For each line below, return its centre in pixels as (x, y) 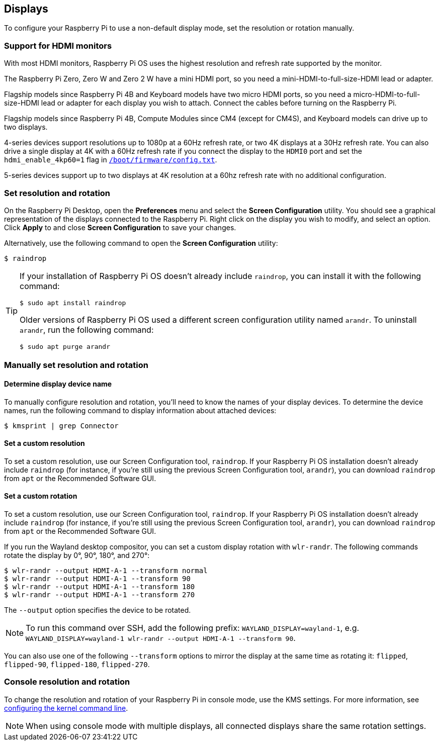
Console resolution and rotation (67, 682)
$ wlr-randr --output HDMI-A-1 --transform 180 (100, 586)
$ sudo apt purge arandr (65, 346)
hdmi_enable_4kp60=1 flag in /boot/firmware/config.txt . (111, 160)
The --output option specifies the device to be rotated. (98, 610)
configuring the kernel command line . (66, 708)
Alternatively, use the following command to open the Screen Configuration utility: (141, 243)
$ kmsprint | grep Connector (61, 426)
